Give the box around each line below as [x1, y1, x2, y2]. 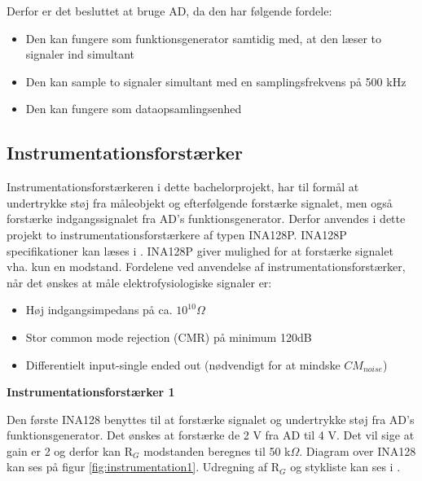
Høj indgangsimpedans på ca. [25, 301, 173, 318]
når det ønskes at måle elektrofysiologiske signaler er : [7, 273, 272, 291]
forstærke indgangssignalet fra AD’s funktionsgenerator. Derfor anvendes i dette [7, 210, 406, 227]
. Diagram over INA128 [299, 442, 416, 459]
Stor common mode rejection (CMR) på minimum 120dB [25, 328, 312, 345]
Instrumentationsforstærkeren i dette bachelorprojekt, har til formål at [7, 178, 359, 195]
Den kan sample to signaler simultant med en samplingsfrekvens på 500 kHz [25, 72, 407, 90]
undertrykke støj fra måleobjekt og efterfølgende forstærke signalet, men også [7, 194, 393, 211]
